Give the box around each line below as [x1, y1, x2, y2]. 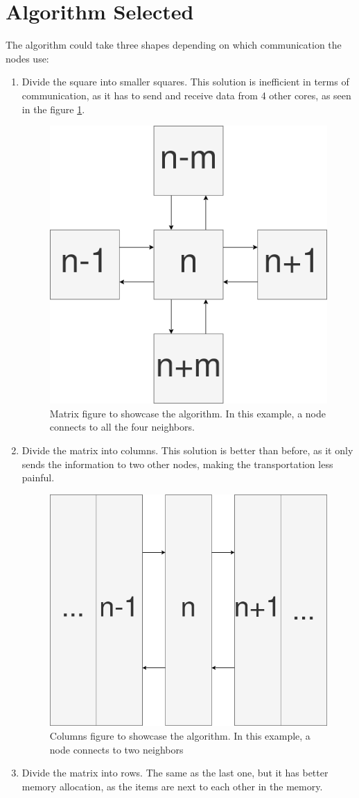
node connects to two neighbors [49, 742, 184, 756]
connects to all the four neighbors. [49, 419, 195, 434]
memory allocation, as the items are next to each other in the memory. [21, 779, 323, 793]
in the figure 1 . [21, 101, 85, 116]
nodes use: [6, 51, 49, 65]
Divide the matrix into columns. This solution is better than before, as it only [21, 443, 353, 458]
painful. [21, 470, 55, 485]
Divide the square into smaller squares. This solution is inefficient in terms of [21, 74, 349, 89]
